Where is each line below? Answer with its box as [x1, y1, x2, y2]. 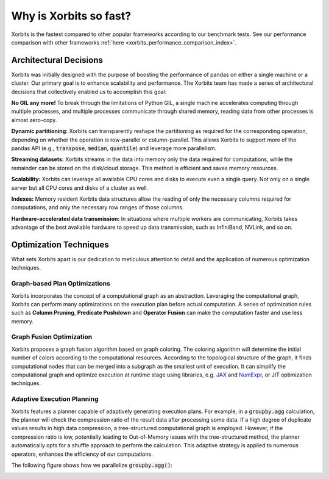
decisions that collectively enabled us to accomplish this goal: [11, 88, 167, 95]
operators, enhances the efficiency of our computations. [11, 450, 154, 458]
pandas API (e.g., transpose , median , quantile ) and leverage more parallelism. [11, 144, 216, 152]
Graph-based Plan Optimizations [11, 279, 111, 288]
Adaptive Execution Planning [11, 395, 99, 403]
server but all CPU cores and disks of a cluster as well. [11, 184, 149, 192]
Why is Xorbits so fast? [11, 9, 131, 23]
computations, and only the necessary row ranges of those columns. [11, 204, 184, 211]
